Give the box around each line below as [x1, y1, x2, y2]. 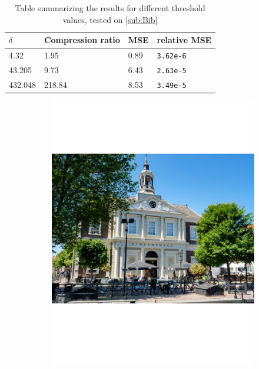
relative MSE [157, 34, 212, 46]
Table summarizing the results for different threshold [15, 2, 205, 14]
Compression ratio [44, 34, 120, 46]
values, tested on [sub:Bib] [62, 13, 158, 25]
